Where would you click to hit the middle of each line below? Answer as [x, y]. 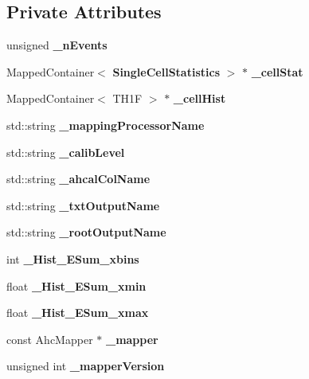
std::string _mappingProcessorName [106, 125]
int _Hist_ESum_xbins [73, 258]
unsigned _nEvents [57, 45]
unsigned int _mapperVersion [86, 366]
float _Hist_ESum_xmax [78, 313]
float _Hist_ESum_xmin [76, 285]
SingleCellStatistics [166, 71]
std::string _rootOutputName [86, 232]
